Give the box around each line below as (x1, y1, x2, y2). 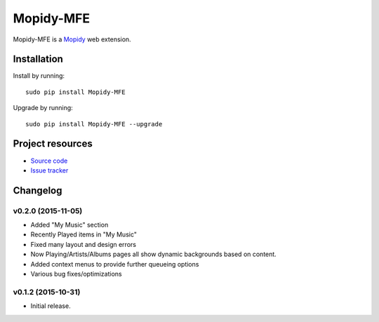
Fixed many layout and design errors (30, 240, 137, 248)
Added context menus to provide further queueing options (30, 260, 199, 268)
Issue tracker (30, 166, 69, 175)
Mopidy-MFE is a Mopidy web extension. (13, 35, 131, 43)
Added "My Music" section (30, 221, 109, 229)
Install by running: (13, 72, 65, 80)
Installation (13, 53, 63, 65)
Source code (30, 156, 68, 165)
